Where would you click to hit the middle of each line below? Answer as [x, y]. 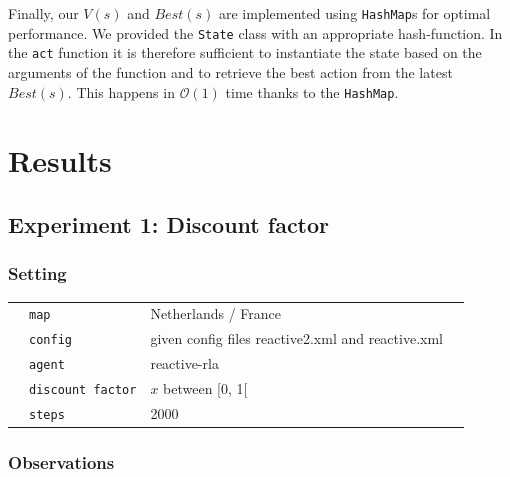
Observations [61, 462]
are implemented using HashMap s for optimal [354, 13]
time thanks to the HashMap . [312, 91]
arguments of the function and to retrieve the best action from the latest [230, 71]
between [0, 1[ [205, 388]
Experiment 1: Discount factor [169, 223]
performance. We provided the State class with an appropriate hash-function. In [255, 32]
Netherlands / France [216, 313]
